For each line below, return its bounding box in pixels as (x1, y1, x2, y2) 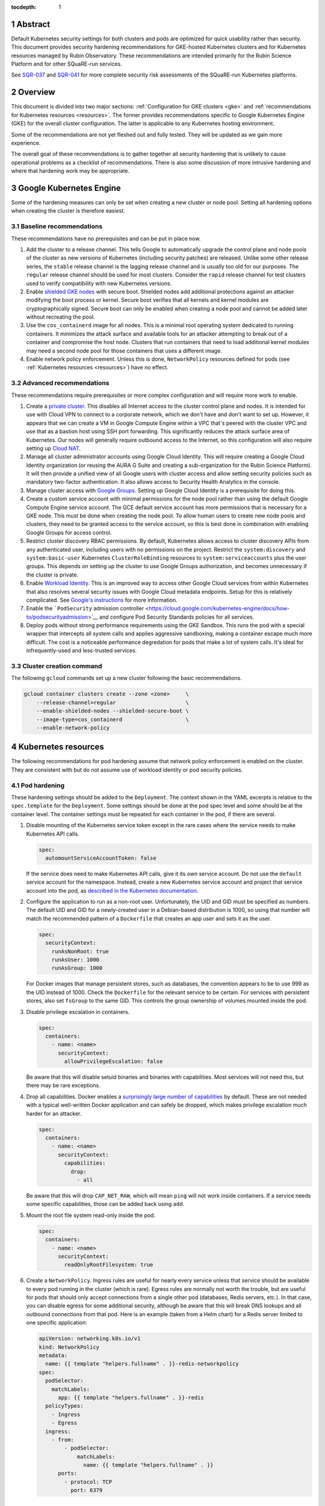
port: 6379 (70, 1487, 103, 1494)
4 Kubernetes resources (11, 742, 105, 752)
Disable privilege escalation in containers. (26, 1008, 130, 1015)
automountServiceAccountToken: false (45, 854, 156, 861)
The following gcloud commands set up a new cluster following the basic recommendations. (11, 675, 242, 682)
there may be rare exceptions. (26, 1082, 101, 1089)
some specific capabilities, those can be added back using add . (26, 1201, 185, 1208)
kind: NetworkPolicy (39, 1343, 99, 1351)
